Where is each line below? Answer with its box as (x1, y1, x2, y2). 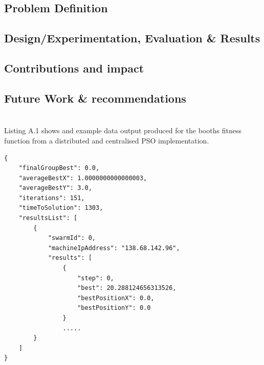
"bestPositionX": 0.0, (77, 294, 155, 302)
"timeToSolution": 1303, (18, 204, 103, 212)
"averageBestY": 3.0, (18, 184, 92, 192)
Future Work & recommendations (4, 90, 186, 106)
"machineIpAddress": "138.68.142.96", (48, 244, 180, 252)
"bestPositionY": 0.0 (77, 304, 151, 312)
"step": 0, (77, 274, 114, 282)
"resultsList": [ (18, 214, 78, 222)
